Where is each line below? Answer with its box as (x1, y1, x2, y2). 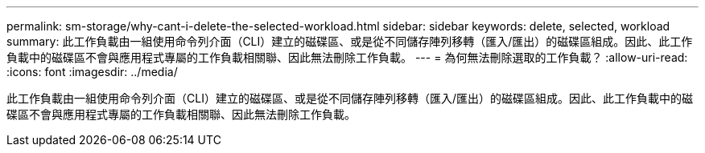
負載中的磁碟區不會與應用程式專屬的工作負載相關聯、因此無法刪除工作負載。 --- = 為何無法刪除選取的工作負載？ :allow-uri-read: (6, 50, 688, 64)
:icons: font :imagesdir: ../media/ (6, 65, 178, 79)
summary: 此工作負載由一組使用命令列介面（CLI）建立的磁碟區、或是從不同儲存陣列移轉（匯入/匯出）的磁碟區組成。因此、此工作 (6, 34, 693, 48)
